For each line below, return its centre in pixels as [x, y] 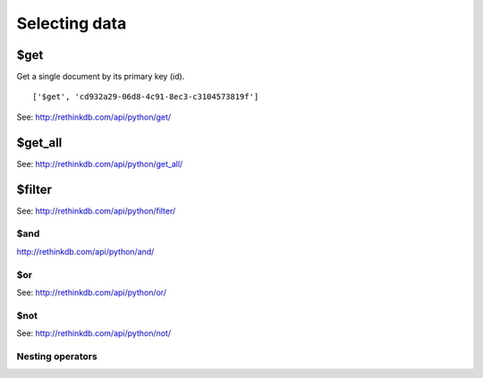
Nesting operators [57, 356]
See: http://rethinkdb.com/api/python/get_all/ [100, 164]
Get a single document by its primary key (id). [101, 77]
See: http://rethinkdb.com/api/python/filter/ [96, 211]
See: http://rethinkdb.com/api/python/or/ [92, 292]
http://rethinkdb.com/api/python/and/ [85, 251]
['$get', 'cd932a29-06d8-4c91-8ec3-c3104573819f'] [146, 97]
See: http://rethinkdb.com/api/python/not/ [94, 333]
